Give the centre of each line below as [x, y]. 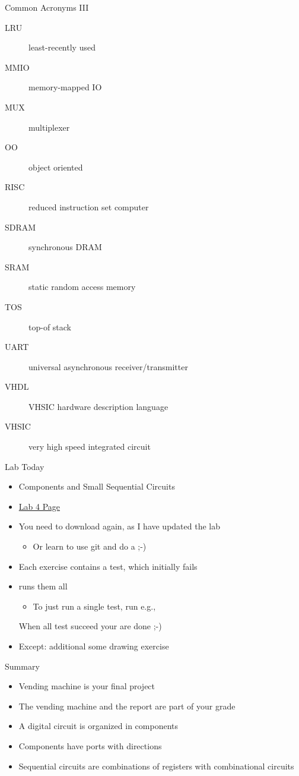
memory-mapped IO [65, 87]
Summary [22, 666]
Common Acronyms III [47, 7]
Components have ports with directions [90, 745]
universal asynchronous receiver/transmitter [108, 366]
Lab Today [25, 466]
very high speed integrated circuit [90, 447]
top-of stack [50, 327]
